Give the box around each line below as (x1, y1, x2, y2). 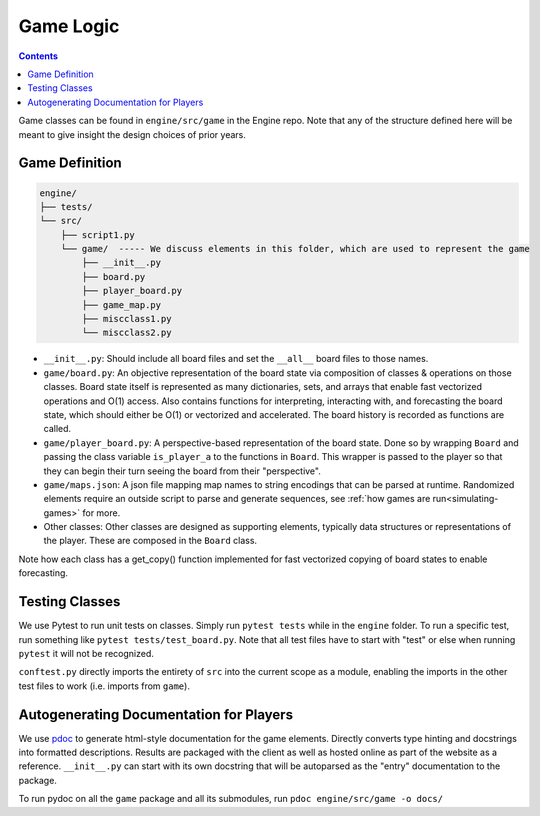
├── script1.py (60, 229, 135, 240)
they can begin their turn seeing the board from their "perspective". (43, 465, 322, 477)
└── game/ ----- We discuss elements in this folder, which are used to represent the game (60, 243, 530, 255)
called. (43, 423, 72, 435)
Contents (18, 50, 59, 62)
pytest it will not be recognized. (18, 647, 154, 659)
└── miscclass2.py (81, 327, 172, 339)
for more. (81, 506, 121, 519)
